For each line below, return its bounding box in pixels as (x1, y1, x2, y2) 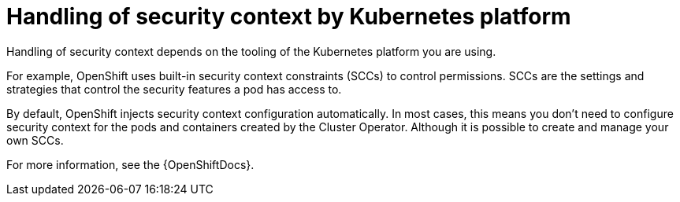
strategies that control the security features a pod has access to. (6, 82, 342, 96)
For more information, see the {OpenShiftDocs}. (6, 157, 255, 171)
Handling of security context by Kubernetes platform (6, 3, 571, 30)
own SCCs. (6, 133, 64, 147)
